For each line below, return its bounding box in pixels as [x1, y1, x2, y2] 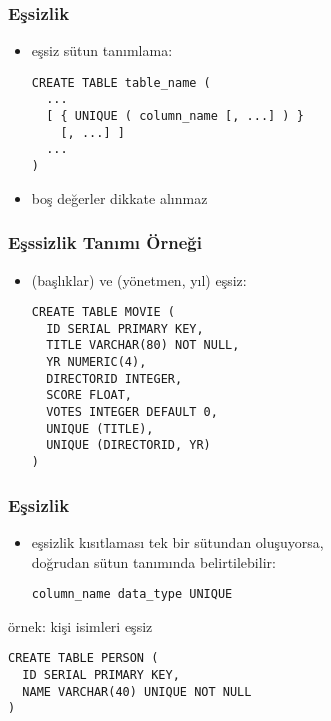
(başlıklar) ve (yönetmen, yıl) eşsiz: [31, 269, 247, 290]
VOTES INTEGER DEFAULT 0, [46, 405, 218, 420]
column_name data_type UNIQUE [31, 587, 233, 602]
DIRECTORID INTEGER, [46, 371, 183, 386]
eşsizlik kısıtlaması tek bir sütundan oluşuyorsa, [31, 531, 324, 552]
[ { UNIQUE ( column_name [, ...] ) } [46, 109, 304, 124]
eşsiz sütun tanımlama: [31, 40, 173, 61]
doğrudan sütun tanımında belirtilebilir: [31, 551, 276, 572]
